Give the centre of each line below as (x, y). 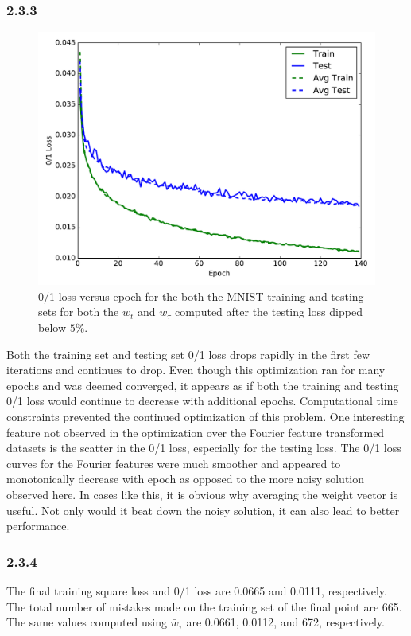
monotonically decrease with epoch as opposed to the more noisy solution (186, 479)
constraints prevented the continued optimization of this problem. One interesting (205, 416)
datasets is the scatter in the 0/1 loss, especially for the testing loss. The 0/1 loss (204, 448)
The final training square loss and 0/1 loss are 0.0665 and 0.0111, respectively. (197, 590)
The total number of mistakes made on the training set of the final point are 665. (204, 606)
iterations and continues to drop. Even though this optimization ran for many (196, 370)
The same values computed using (87, 622)
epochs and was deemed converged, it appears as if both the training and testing (203, 385)
